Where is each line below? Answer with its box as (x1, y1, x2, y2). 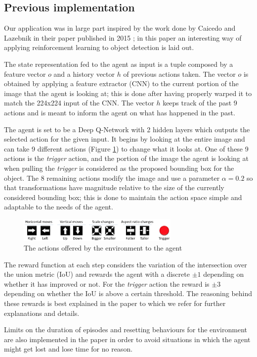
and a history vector (53, 68, 115, 79)
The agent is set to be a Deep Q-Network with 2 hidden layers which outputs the (4, 124, 250, 134)
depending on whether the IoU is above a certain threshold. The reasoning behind (4, 288, 253, 299)
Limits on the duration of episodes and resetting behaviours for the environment (4, 324, 247, 335)
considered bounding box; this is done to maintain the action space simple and (4, 192, 242, 202)
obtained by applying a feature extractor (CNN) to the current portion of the (4, 78, 239, 89)
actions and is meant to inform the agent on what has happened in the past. (4, 107, 235, 117)
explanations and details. (4, 307, 80, 318)
